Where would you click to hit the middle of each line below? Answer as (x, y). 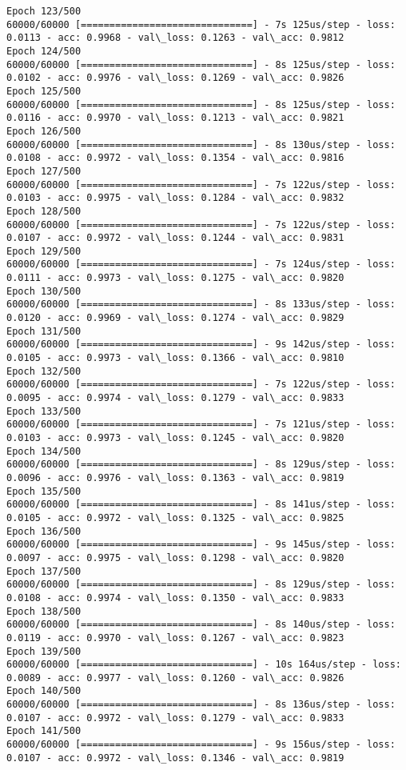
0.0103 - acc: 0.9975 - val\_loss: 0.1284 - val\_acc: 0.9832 (175, 198)
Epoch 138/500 (44, 611)
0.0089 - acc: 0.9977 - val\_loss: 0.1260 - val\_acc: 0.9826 (175, 678)
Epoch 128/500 (44, 211)
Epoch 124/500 (44, 51)
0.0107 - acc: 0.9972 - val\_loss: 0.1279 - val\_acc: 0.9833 (175, 718)
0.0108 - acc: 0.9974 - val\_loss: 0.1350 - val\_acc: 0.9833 (175, 598)
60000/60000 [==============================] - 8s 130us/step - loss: (201, 144)
